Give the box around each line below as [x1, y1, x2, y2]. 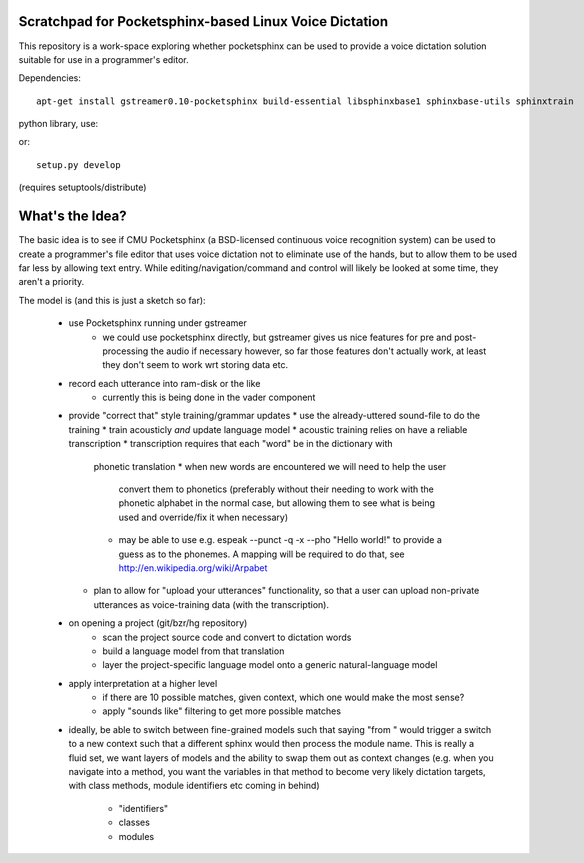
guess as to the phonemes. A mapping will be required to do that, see [118, 548, 405, 560]
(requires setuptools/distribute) [18, 181, 147, 194]
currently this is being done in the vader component [102, 391, 316, 404]
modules [118, 830, 155, 842]
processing [102, 345, 149, 357]
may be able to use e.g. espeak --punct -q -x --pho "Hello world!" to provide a [118, 534, 442, 546]
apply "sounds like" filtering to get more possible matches [102, 705, 342, 717]
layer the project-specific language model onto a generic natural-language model [102, 659, 438, 671]
